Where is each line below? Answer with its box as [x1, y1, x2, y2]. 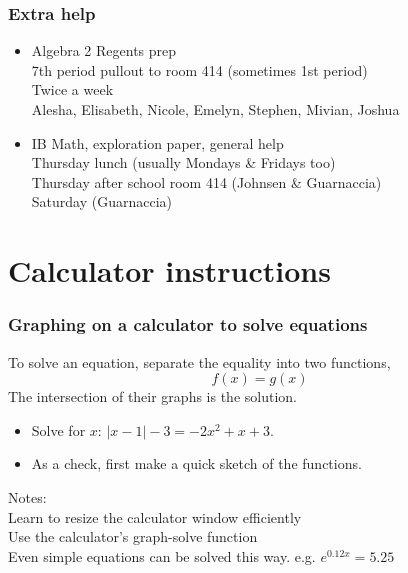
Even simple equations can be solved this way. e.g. [8, 545, 316, 566]
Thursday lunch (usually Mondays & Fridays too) [31, 152, 336, 173]
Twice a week [31, 79, 114, 100]
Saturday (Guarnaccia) [31, 191, 173, 212]
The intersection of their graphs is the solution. [8, 386, 297, 407]
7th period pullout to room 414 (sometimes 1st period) [31, 59, 368, 80]
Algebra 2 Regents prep [31, 40, 177, 61]
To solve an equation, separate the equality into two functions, [8, 351, 391, 372]
